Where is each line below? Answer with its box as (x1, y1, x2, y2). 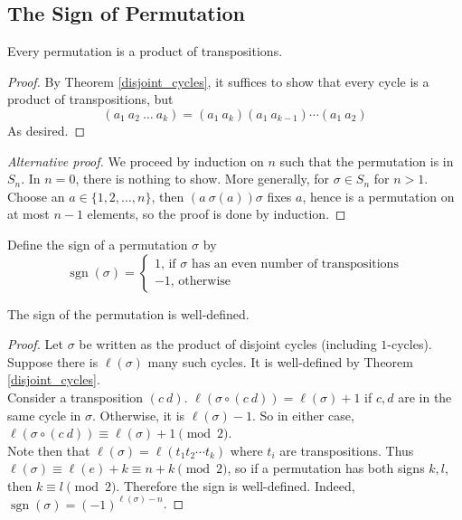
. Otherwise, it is (92, 405, 185, 424)
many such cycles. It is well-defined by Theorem (147, 352, 413, 371)
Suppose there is (7, 352, 99, 371)
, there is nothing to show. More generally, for (75, 169, 330, 188)
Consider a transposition (7, 387, 144, 406)
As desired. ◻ (7, 120, 86, 139)
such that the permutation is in (279, 151, 454, 170)
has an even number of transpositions (191, 258, 399, 271)
